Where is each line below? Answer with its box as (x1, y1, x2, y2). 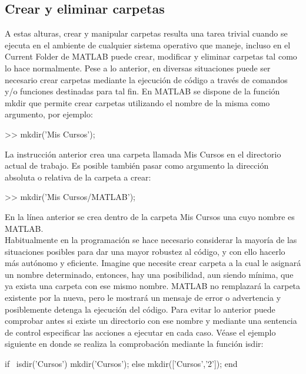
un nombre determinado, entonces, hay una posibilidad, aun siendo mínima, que (5, 268, 294, 280)
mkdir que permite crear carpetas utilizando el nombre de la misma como (5, 96, 270, 109)
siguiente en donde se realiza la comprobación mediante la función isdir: (5, 337, 264, 350)
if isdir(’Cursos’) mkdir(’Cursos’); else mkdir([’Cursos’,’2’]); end (5, 357, 238, 370)
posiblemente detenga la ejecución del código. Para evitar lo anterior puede (5, 303, 275, 315)
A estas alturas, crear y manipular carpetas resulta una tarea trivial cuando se (5, 27, 288, 40)
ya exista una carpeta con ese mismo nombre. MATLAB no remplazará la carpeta (5, 280, 301, 292)
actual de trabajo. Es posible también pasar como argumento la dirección (5, 159, 269, 172)
